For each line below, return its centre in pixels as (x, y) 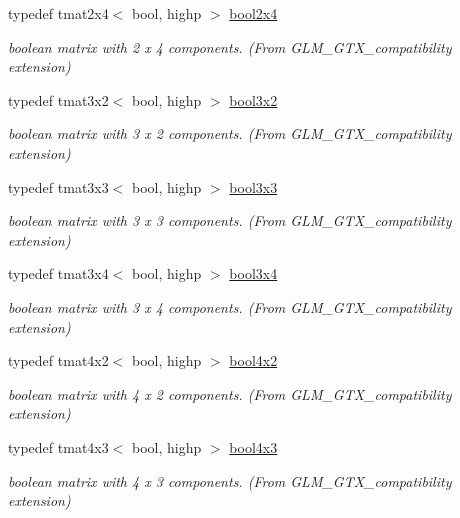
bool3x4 (253, 273)
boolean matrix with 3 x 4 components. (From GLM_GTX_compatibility (230, 306)
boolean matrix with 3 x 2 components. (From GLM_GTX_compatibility (230, 133)
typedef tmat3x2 (58, 99)
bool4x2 (253, 360)
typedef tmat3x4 (58, 273)
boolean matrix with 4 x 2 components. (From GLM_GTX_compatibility (230, 393)
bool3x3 (253, 186)
